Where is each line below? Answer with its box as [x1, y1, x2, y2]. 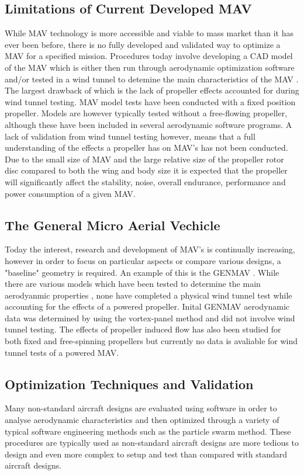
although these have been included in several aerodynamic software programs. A [5, 118, 292, 130]
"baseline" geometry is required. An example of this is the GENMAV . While [5, 266, 279, 278]
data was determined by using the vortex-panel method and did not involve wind [5, 311, 295, 324]
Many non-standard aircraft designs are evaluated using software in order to [5, 402, 277, 414]
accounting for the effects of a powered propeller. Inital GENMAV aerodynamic [5, 300, 290, 313]
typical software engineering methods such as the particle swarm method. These [5, 425, 291, 437]
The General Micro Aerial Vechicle [5, 216, 220, 234]
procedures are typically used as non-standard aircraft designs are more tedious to [5, 436, 299, 449]
